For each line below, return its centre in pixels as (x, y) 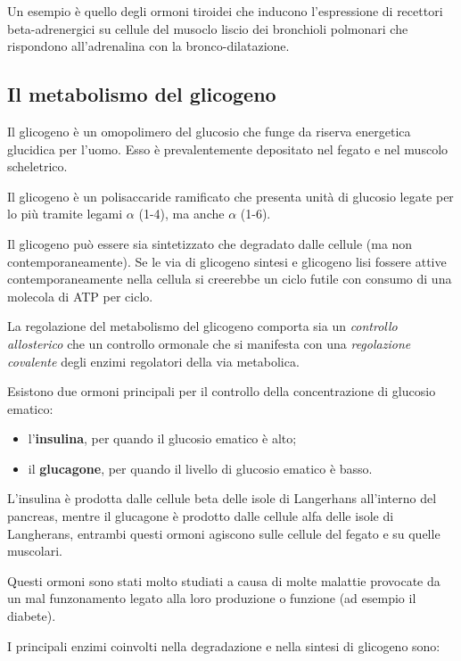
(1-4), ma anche (181, 214)
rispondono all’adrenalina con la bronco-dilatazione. (148, 46)
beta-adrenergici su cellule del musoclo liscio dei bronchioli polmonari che (208, 28)
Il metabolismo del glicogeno (142, 94)
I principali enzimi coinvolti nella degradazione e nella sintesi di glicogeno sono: (224, 645)
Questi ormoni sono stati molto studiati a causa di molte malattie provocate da (224, 580)
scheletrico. (37, 166)
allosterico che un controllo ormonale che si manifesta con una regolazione (209, 343)
